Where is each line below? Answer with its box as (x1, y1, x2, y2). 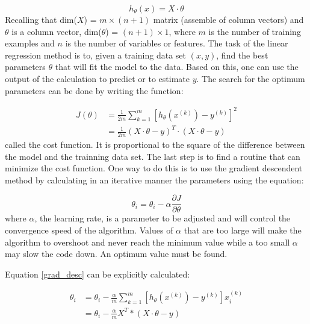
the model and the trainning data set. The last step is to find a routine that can (5, 150, 300, 162)
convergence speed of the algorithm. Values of (5, 224, 173, 237)
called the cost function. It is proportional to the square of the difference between (5, 138, 305, 151)
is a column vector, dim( (11, 25, 102, 37)
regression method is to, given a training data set (5, 48, 187, 61)
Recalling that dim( (5, 13, 77, 25)
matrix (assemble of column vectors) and (153, 13, 304, 25)
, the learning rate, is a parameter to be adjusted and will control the (34, 212, 291, 224)
